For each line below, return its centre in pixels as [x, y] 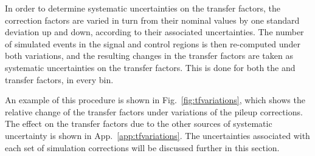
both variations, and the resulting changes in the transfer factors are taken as [149, 56]
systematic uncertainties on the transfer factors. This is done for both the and [150, 67]
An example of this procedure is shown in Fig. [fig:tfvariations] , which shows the [155, 100]
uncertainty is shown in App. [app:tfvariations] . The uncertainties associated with [157, 135]
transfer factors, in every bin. [59, 79]
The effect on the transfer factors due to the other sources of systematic [139, 124]
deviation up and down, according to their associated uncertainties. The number [154, 32]
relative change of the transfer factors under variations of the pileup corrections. [154, 111]
